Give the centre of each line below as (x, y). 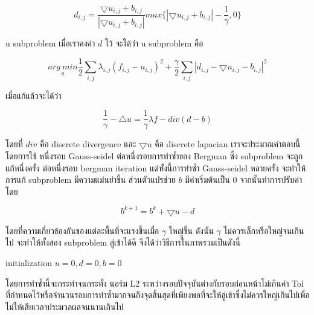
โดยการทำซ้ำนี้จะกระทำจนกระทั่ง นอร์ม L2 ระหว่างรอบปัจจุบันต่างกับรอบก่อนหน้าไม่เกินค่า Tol (155, 283)
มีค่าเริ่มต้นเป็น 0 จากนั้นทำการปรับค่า (244, 180)
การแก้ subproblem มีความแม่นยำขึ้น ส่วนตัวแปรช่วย (91, 180)
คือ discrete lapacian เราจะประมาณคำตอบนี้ (228, 144)
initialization (29, 263)
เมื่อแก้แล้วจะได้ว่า (34, 95)
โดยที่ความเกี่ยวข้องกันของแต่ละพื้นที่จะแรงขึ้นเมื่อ (82, 230)
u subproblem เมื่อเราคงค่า (50, 43)
